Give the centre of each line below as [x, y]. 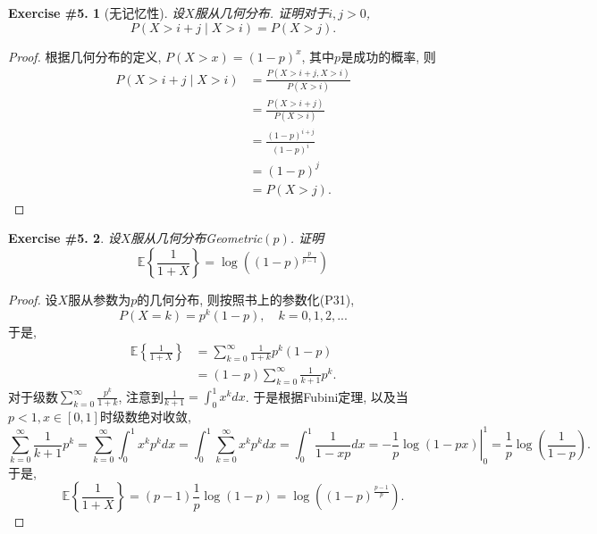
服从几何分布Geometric [197, 238]
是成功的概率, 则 [388, 56]
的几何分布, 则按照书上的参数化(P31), [246, 300]
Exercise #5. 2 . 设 [64, 238]
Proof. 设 [33, 300]
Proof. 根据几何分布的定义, [85, 56]
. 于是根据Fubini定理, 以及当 [327, 396]
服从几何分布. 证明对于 [261, 13]
